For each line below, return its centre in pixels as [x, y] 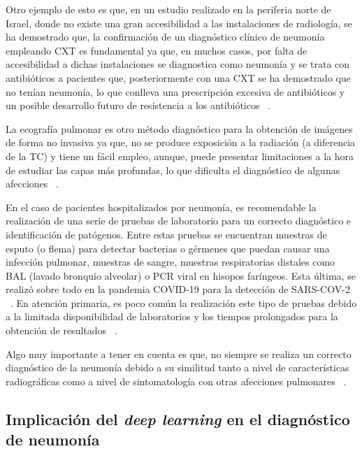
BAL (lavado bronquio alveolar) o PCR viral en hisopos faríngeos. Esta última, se [181, 275]
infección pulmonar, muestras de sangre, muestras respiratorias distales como [171, 262]
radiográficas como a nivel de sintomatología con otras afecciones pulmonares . [176, 381]
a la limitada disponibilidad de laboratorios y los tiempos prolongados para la [172, 316]
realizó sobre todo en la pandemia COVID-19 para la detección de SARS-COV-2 [178, 289]
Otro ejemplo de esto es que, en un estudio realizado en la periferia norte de [168, 9]
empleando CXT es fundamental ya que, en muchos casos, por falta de [157, 50]
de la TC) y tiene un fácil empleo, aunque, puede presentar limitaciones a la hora [180, 156]
